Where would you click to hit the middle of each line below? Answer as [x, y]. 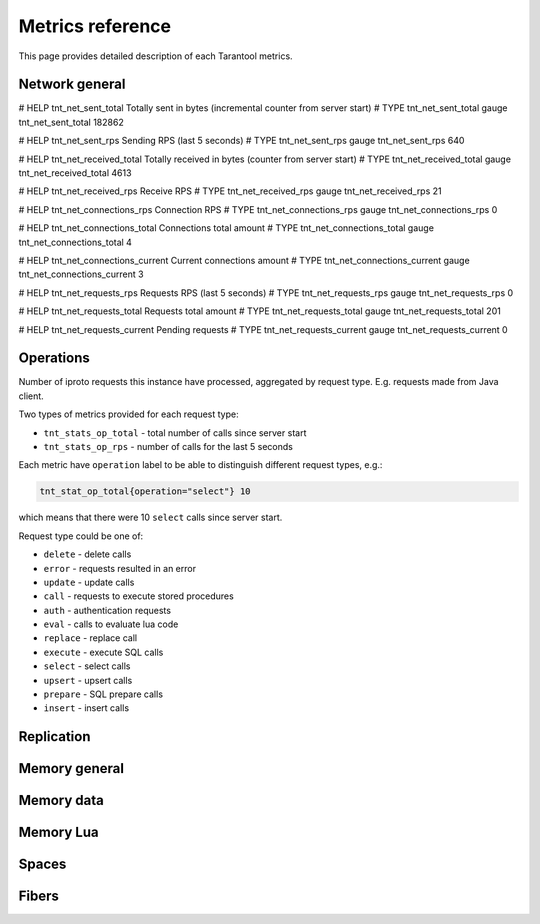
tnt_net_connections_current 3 [81, 274]
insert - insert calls [86, 708]
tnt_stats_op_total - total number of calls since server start [175, 432]
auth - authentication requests [107, 610]
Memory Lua [58, 832]
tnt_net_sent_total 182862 [71, 122]
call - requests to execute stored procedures [138, 596]
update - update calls [89, 582]
